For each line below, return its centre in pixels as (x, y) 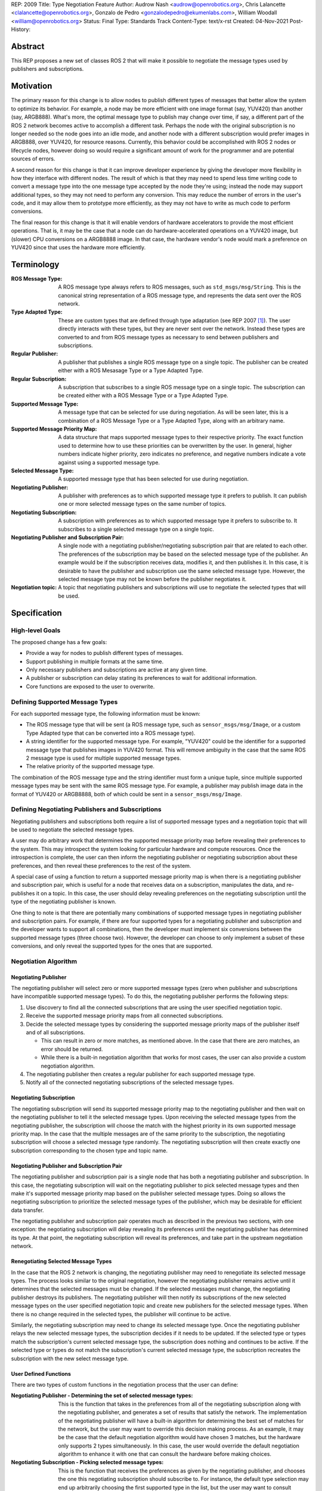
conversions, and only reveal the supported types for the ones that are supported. (112, 946)
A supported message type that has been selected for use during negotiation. (154, 479)
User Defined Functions (41, 1374)
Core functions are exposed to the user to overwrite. (90, 686)
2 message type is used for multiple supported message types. (103, 758)
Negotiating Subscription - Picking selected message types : (87, 1462)
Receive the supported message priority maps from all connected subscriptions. (125, 1016)
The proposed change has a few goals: (59, 642)
